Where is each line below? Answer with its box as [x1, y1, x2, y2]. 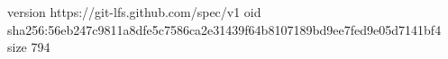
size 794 [7, 38, 50, 56]
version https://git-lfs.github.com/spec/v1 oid [7, 3, 261, 21]
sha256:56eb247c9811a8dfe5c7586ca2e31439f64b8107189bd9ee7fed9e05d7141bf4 [7, 20, 442, 38]
